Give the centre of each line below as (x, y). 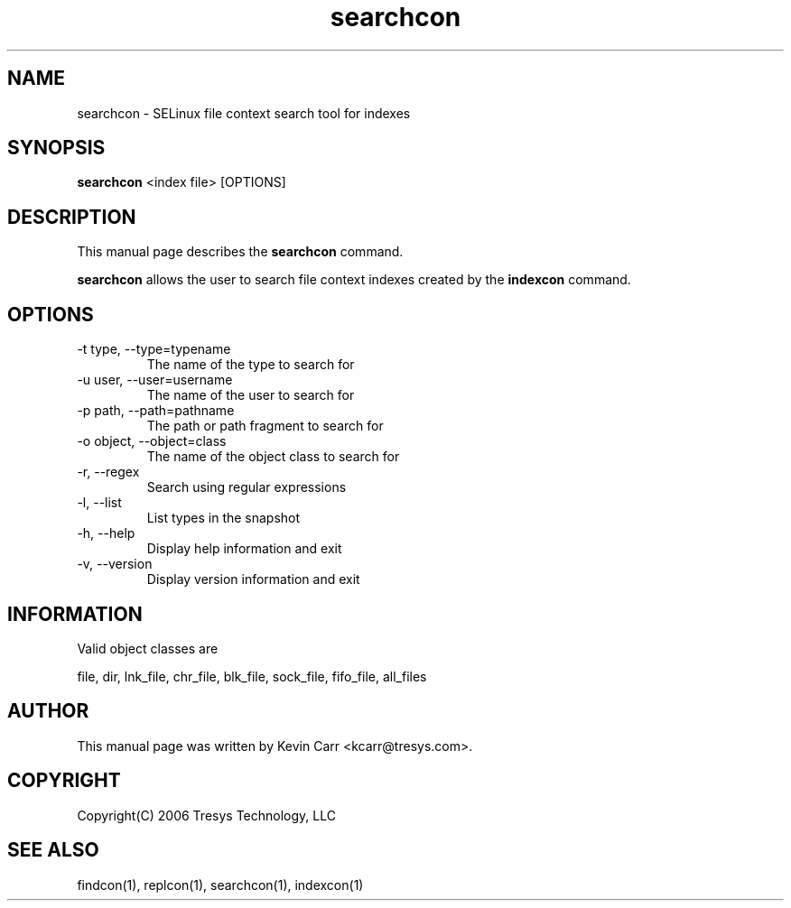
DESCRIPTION (72, 217)
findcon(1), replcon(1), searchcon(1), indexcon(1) (220, 885)
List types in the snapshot (223, 518)
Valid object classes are (148, 648)
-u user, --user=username (155, 380)
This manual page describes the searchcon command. (240, 252)
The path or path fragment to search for (265, 426)
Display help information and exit (244, 549)
